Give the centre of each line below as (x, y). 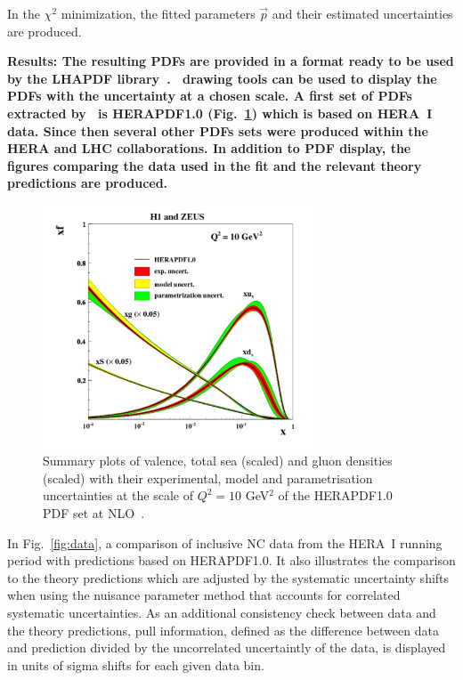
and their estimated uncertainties (362, 13)
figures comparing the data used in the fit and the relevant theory (215, 165)
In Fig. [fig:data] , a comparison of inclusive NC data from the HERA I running (225, 542)
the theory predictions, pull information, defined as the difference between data (223, 630)
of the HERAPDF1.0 (335, 495)
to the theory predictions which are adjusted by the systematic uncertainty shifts (228, 577)
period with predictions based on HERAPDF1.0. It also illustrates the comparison (231, 560)
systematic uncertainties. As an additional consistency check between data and (222, 612)
